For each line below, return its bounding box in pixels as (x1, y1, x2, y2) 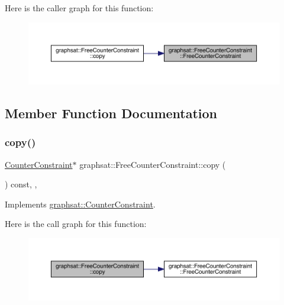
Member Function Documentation (5, 104, 218, 122)
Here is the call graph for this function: (5, 218, 147, 230)
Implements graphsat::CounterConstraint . (5, 197, 156, 210)
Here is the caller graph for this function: (5, 2, 154, 14)
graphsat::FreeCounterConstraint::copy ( (79, 158, 226, 170)
